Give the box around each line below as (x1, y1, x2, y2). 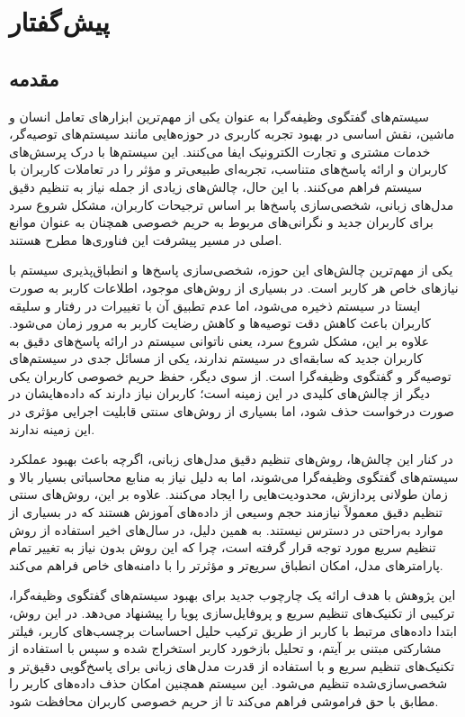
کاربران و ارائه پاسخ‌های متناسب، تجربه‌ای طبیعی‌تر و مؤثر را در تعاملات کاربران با (9, 159, 448, 178)
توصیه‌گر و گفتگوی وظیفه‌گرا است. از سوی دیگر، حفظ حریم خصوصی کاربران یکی (9, 366, 452, 385)
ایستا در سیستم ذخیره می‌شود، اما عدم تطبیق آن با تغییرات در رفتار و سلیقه (9, 295, 421, 314)
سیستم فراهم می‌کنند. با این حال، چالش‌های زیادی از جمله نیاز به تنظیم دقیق (9, 177, 423, 195)
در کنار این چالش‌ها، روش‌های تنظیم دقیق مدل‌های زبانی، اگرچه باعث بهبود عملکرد (9, 449, 453, 468)
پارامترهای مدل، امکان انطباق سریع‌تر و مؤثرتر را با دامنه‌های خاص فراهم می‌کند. (9, 555, 443, 574)
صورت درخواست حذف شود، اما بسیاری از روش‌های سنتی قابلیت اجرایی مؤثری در (9, 402, 454, 421)
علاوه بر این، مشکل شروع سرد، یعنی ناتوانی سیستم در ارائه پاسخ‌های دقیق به (9, 331, 430, 349)
